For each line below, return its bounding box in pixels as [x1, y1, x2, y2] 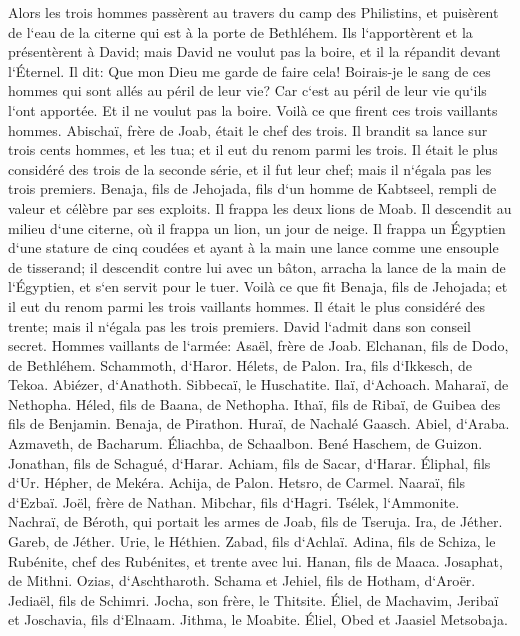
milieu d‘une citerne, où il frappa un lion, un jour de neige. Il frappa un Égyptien [8, 217, 506, 238]
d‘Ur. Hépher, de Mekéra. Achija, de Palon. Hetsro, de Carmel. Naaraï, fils [8, 472, 466, 493]
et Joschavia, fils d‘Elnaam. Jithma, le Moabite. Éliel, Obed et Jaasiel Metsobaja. [8, 609, 508, 630]
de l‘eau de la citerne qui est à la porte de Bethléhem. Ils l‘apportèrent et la [8, 21, 473, 42]
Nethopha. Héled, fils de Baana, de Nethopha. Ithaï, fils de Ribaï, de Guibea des [8, 393, 501, 414]
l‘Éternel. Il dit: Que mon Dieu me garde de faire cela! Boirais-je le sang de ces [8, 60, 491, 81]
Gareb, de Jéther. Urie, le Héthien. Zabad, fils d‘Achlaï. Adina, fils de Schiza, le [8, 531, 496, 552]
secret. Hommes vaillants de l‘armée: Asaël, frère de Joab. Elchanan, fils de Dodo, [8, 335, 509, 356]
